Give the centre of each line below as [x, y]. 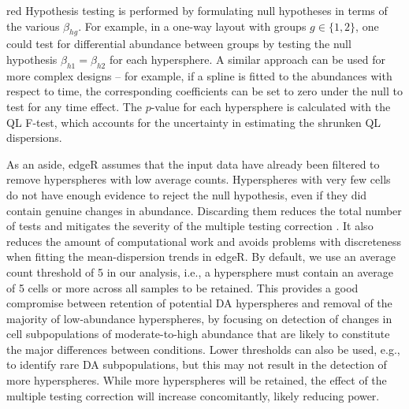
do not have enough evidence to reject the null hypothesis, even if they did [187, 194]
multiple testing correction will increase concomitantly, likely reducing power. [193, 395]
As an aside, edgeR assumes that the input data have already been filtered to [193, 164]
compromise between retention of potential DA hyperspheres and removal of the [199, 303]
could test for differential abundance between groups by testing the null [179, 44]
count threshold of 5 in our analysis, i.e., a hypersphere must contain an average [200, 271]
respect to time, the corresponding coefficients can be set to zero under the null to [204, 91]
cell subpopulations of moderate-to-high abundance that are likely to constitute [198, 334]
